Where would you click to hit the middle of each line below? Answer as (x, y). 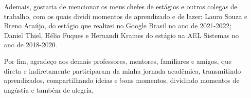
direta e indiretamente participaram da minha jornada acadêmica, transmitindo (123, 70)
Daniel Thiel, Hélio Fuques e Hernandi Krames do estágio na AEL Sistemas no (122, 35)
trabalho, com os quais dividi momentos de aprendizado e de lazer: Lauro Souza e (126, 16)
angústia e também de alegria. (49, 89)
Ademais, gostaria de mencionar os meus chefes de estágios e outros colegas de (121, 6)
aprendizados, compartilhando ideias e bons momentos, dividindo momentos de (122, 80)
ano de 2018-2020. (31, 45)
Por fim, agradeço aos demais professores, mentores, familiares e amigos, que (118, 61)
